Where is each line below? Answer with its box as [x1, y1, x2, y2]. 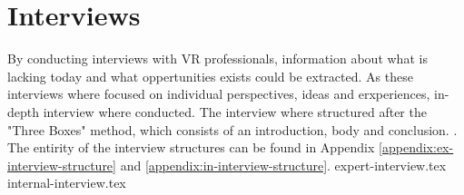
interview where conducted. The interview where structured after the [43, 102, 427, 121]
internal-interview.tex [7, 173, 126, 192]
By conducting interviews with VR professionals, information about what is [7, 49, 428, 68]
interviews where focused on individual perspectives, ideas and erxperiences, [7, 84, 430, 103]
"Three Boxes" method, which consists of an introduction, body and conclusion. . [7, 120, 458, 139]
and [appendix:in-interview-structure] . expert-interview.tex [120, 155, 447, 174]
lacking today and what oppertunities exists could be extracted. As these [7, 66, 413, 85]
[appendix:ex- [379, 138, 454, 157]
